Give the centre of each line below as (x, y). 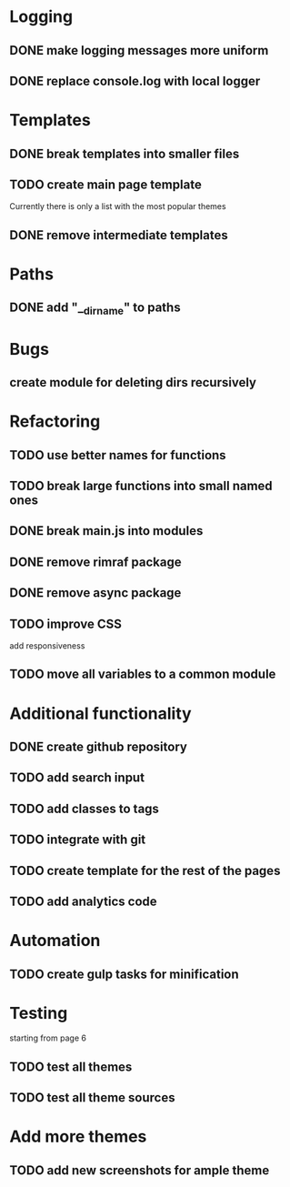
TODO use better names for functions (118, 455)
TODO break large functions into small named (141, 486)
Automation (55, 941)
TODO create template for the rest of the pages (145, 870)
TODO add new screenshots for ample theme (140, 1170)
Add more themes (78, 1137)
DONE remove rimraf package (95, 562)
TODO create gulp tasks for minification (124, 974)
